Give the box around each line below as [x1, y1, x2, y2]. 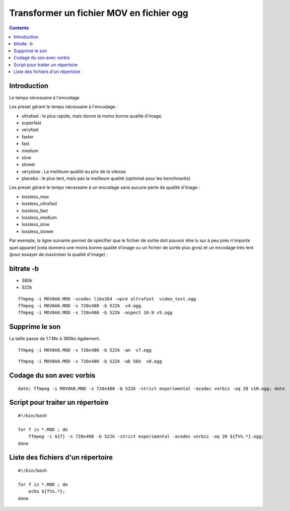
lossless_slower [21, 228, 54, 234]
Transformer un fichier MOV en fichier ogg [9, 7, 189, 18]
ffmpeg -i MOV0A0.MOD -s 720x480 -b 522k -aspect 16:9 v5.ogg [18, 310, 173, 315]
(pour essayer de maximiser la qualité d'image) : [9, 251, 108, 257]
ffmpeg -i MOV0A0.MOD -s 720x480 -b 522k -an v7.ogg [18, 347, 151, 353]
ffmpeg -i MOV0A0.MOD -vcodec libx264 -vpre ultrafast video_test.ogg [18, 296, 196, 301]
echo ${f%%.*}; [28, 489, 66, 494]
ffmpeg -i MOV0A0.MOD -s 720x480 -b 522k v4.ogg [18, 303, 142, 309]
